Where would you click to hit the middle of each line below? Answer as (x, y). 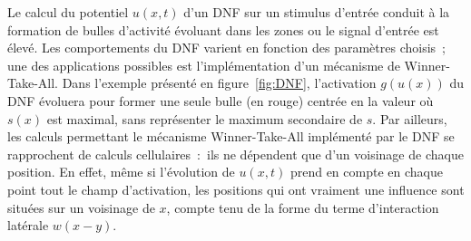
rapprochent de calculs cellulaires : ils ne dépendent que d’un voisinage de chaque (235, 154)
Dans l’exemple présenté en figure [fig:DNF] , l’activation (219, 83)
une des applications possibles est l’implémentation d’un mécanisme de (204, 65)
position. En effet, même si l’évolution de (121, 172)
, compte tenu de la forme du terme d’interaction (303, 207)
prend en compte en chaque (366, 172)
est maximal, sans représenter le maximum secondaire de (205, 118)
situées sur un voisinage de (81, 207)
